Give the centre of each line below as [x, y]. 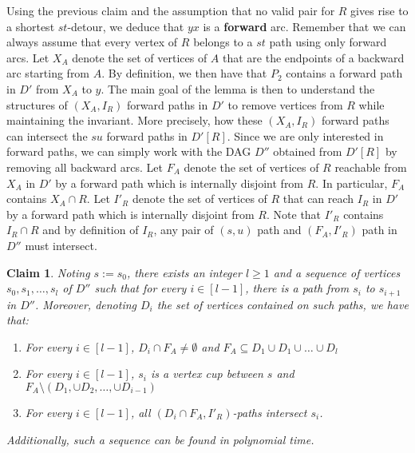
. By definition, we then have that [184, 73]
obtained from [308, 151]
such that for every [140, 288]
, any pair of [184, 230]
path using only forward [328, 42]
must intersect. [61, 245]
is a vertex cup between [207, 374]
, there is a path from [297, 288]
